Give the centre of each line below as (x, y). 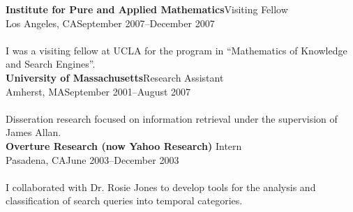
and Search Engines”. (51, 64)
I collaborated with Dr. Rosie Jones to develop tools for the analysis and (161, 187)
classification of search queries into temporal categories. (124, 200)
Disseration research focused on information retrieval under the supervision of (172, 118)
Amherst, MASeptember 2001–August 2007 (98, 91)
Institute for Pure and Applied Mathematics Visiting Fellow (147, 9)
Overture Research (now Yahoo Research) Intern (124, 145)
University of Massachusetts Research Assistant (115, 77)
